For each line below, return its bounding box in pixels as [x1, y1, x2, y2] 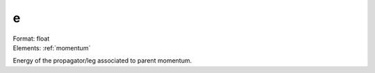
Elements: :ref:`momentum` [12, 43, 91, 52]
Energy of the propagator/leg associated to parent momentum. [12, 56, 192, 65]
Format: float [12, 34, 50, 43]
